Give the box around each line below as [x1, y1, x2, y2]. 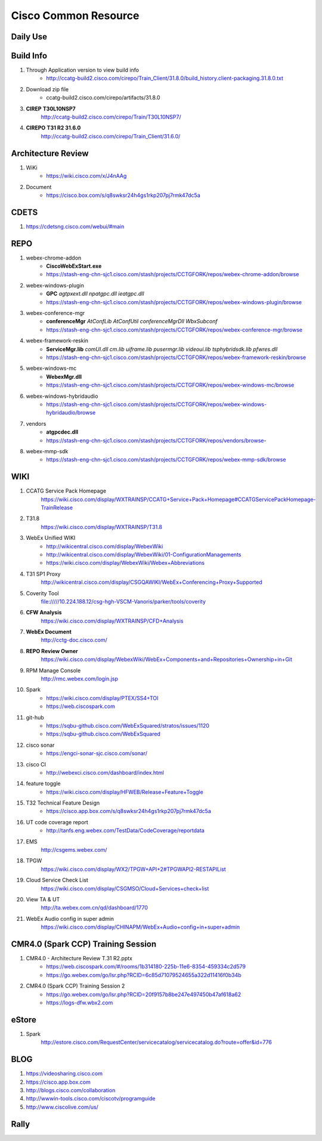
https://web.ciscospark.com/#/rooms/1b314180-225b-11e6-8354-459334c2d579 [46, 963, 246, 970]
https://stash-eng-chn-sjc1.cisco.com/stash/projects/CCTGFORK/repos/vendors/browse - [46, 437, 267, 444]
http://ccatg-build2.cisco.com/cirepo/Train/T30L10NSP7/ [41, 113, 181, 120]
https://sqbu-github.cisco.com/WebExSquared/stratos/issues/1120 [46, 722, 210, 729]
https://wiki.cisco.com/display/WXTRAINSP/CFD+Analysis [41, 617, 184, 624]
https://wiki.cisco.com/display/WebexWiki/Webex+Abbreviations [46, 559, 205, 567]
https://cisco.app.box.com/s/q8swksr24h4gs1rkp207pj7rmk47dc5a [46, 808, 212, 815]
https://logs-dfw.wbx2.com [46, 999, 113, 1006]
